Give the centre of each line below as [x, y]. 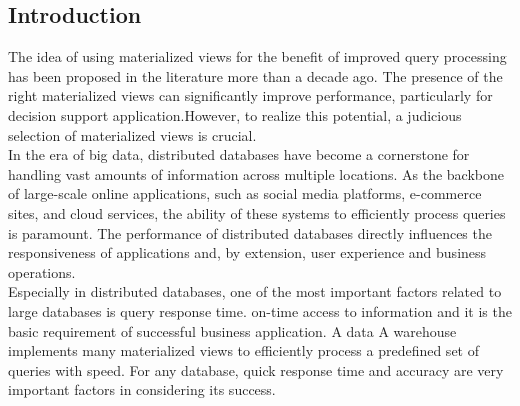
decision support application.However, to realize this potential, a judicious [235, 114]
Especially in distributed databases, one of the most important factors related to [255, 291]
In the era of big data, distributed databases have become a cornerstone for [239, 154]
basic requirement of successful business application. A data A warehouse [232, 330]
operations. [42, 271]
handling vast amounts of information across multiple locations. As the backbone [256, 173]
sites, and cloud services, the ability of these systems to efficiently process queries [257, 212]
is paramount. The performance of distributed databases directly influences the [250, 232]
